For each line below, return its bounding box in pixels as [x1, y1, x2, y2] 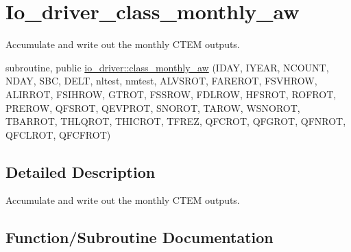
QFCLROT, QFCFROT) [5, 127, 111, 141]
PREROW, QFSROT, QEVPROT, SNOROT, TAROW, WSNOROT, [5, 100, 300, 115]
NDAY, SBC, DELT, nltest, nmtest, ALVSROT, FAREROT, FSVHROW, [5, 73, 317, 88]
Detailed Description [5, 161, 156, 182]
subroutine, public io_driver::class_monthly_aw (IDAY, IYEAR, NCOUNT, [5, 60, 329, 74]
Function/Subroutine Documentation [5, 227, 274, 248]
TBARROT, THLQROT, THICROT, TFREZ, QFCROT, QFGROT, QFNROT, [5, 114, 346, 128]
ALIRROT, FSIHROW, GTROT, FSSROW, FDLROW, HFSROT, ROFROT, [5, 87, 337, 101]
